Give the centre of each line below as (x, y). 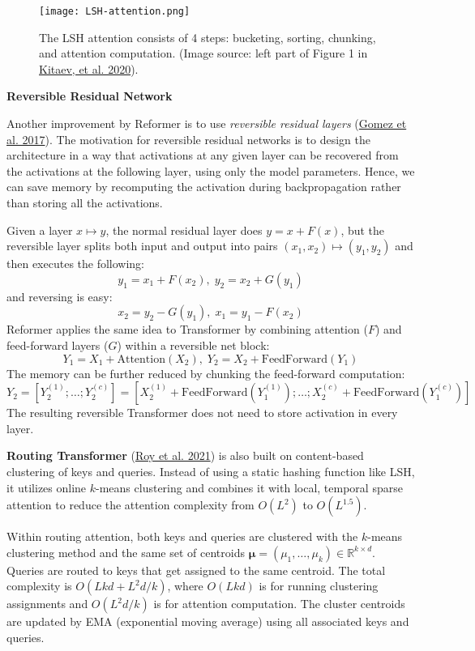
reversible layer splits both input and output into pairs (142, 246)
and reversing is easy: (60, 296)
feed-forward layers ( (58, 345)
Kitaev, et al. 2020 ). (89, 68)
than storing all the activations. (85, 202)
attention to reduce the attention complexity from (131, 505)
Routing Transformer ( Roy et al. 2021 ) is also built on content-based (185, 455)
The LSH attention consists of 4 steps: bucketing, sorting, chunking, (208, 37)
